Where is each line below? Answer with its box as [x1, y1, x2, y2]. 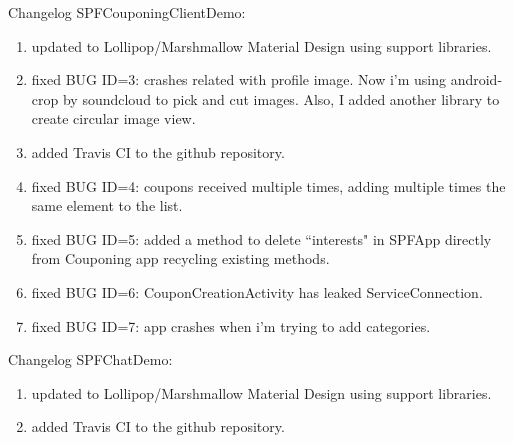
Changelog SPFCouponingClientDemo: [8, 2, 246, 22]
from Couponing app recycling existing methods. [31, 248, 330, 269]
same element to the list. [31, 195, 183, 216]
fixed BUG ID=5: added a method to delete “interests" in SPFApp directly [31, 228, 492, 249]
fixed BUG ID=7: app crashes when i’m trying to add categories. [31, 315, 431, 336]
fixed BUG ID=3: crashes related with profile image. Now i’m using [31, 69, 446, 90]
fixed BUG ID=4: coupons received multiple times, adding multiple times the [31, 175, 506, 196]
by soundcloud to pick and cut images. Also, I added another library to [62, 88, 500, 109]
